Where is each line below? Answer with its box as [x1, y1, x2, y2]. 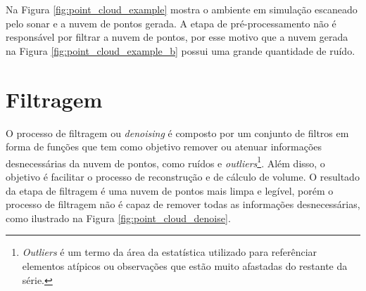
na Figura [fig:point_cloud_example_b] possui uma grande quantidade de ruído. [6, 43, 355, 58]
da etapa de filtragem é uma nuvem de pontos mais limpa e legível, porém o [6, 183, 334, 198]
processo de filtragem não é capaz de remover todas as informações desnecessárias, [6, 197, 360, 212]
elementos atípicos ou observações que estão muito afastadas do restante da [22, 258, 348, 273]
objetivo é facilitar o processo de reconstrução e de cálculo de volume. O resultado [6, 169, 360, 183]
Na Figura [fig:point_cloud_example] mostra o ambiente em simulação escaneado [6, 2, 358, 16]
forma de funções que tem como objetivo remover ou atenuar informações [6, 139, 322, 154]
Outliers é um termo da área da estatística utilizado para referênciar [22, 245, 317, 259]
